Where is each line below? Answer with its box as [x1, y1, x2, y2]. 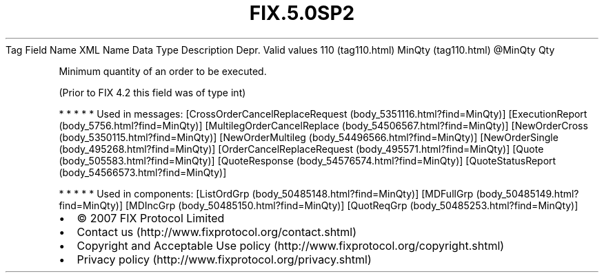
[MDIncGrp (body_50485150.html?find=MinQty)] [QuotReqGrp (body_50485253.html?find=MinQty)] [125, 199, 578, 211]
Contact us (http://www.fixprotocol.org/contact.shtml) [77, 224, 357, 239]
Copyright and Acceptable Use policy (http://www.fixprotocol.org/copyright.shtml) [77, 238, 505, 253]
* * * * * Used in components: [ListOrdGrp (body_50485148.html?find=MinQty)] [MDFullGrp [59, 187, 474, 200]
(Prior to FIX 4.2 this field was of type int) [59, 86, 246, 98]
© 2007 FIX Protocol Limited [77, 211, 225, 225]
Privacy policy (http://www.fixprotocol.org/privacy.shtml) [77, 252, 372, 266]
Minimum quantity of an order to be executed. [59, 65, 267, 77]
